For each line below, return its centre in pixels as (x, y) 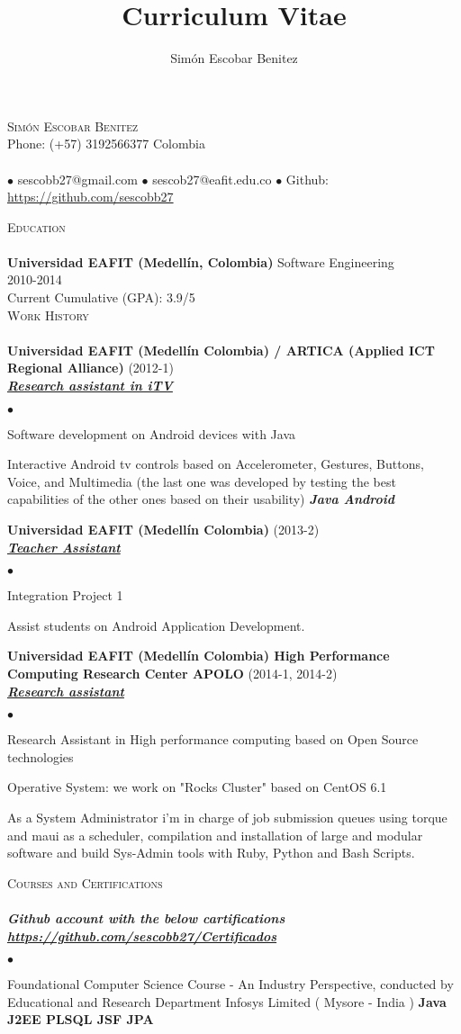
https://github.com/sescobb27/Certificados (142, 935)
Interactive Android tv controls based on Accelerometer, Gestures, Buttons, (216, 464)
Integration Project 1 (65, 595)
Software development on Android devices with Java (152, 433)
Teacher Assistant (64, 547)
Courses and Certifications (85, 882)
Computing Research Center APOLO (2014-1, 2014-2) (172, 673)
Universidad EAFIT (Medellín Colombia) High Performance (199, 656)
